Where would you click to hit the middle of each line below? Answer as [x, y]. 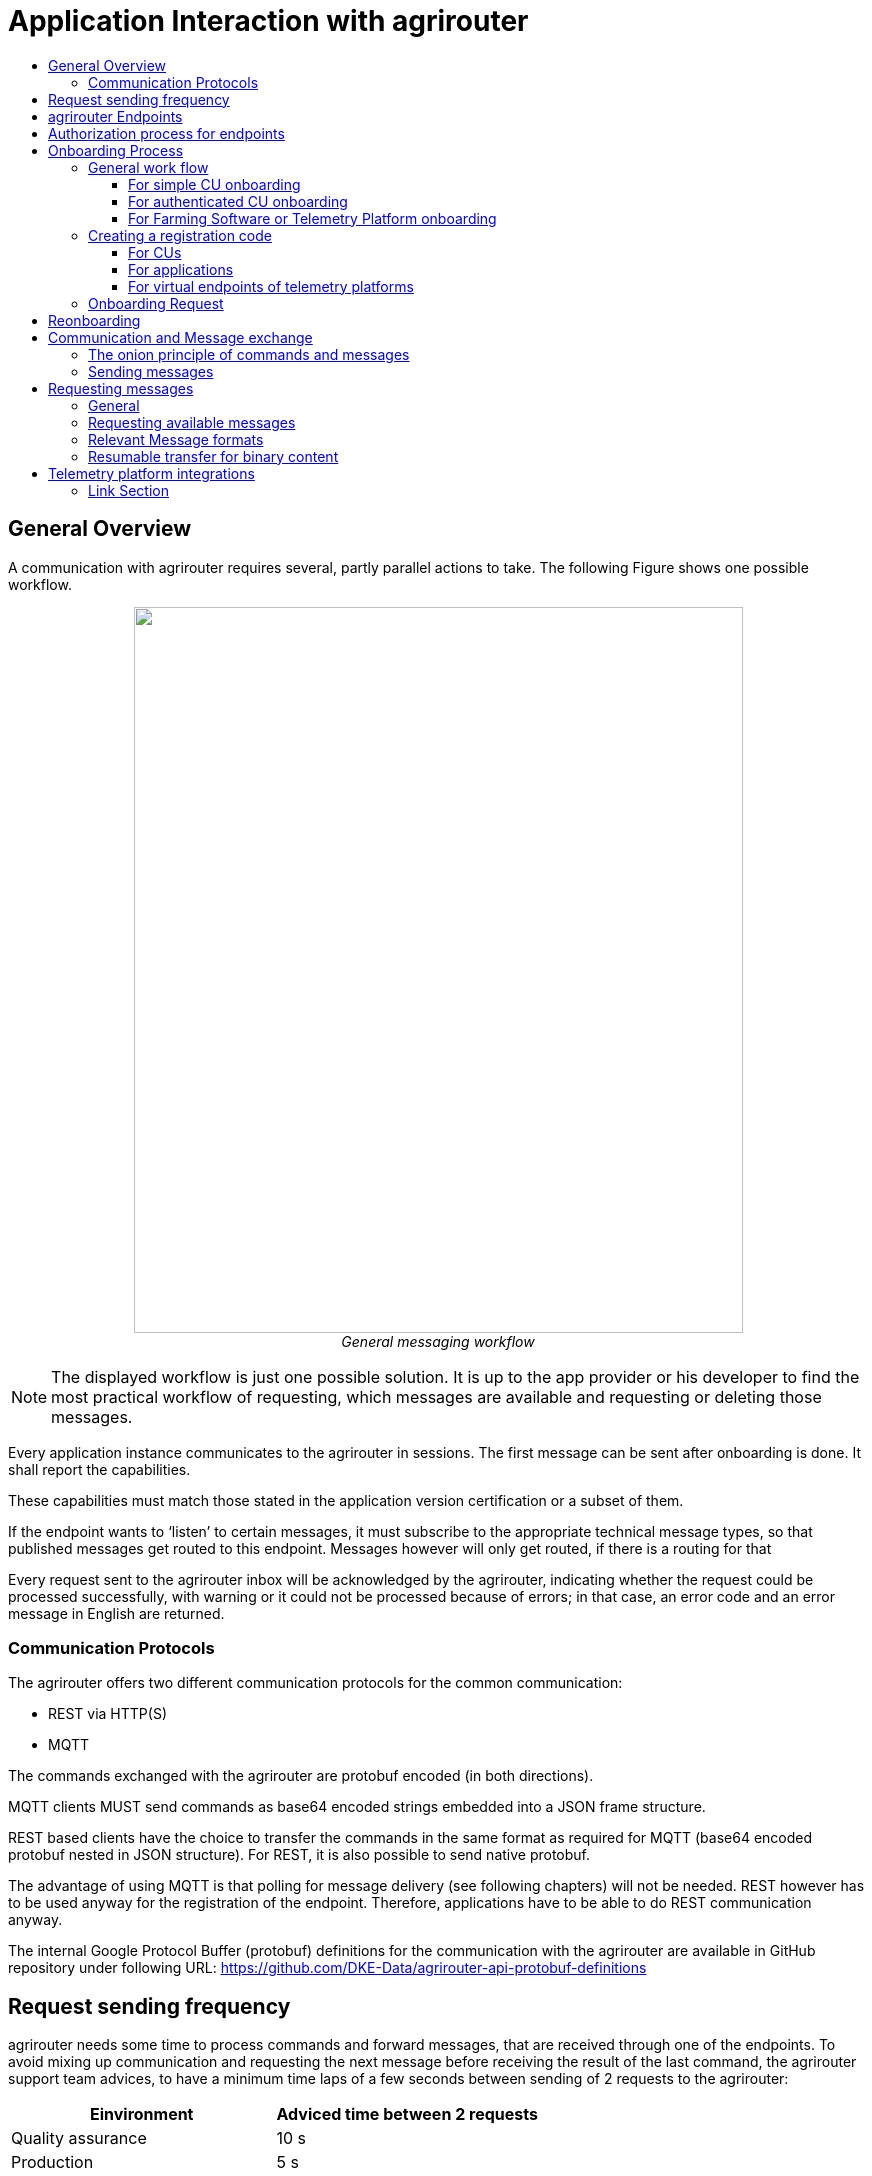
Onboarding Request [156, 303]
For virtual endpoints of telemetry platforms [271, 286]
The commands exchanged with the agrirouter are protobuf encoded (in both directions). [301, 1776]
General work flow [148, 167]
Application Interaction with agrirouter [268, 21]
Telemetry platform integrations [151, 473]
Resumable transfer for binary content [213, 456]
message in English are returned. [116, 1613]
